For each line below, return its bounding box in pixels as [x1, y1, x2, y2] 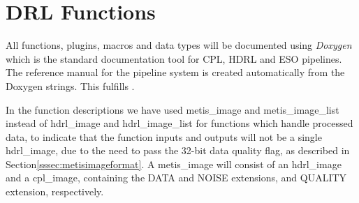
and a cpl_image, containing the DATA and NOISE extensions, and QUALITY [6, 170, 347, 185]
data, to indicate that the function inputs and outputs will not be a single [6, 129, 322, 144]
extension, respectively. [6, 184, 104, 199]
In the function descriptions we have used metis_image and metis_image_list [6, 102, 339, 116]
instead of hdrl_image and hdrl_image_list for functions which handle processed [6, 116, 353, 130]
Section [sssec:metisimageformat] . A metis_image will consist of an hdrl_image [6, 156, 342, 171]
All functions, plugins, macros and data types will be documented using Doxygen [6, 38, 352, 52]
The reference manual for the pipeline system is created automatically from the [6, 65, 345, 80]
